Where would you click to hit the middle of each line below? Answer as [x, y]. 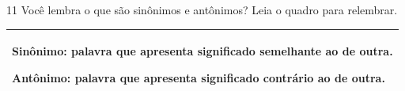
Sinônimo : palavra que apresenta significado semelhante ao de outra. [202, 51]
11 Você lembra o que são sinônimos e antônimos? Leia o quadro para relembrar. [202, 9]
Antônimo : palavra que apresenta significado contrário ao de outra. [199, 77]
